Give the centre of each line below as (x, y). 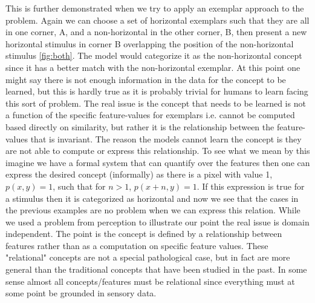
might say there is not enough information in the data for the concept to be (146, 79)
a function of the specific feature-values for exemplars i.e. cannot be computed (150, 115)
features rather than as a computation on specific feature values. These (137, 245)
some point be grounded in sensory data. (81, 293)
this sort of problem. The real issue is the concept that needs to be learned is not (156, 103)
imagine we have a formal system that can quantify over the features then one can (158, 162)
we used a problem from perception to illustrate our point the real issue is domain (157, 221)
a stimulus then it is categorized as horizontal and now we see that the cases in (152, 198)
